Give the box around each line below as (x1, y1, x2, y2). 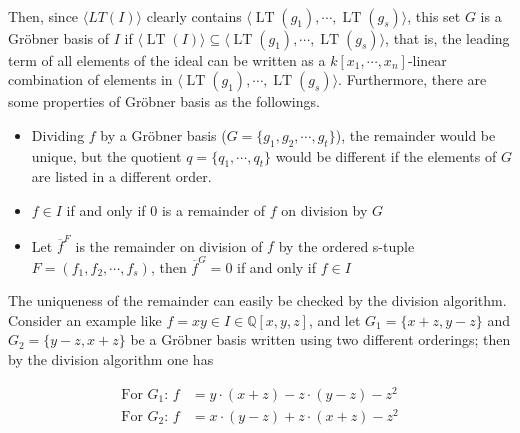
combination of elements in (8, 69, 173, 90)
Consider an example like (8, 309, 162, 330)
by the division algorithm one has (8, 348, 214, 369)
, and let (309, 309, 361, 330)
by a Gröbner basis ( (100, 124, 227, 145)
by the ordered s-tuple (278, 235, 415, 256)
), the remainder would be (335, 124, 496, 145)
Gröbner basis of (8, 27, 110, 48)
